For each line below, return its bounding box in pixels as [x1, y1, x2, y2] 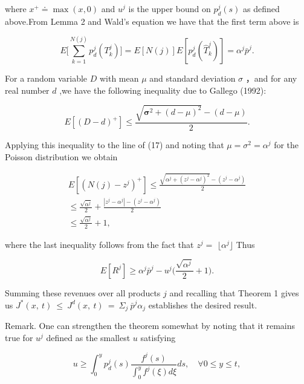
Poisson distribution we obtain [5, 150, 118, 163]
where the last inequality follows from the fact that [5, 238, 194, 250]
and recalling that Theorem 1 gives [169, 287, 299, 299]
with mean [99, 72, 139, 85]
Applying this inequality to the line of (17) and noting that [5, 138, 224, 151]
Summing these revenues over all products [5, 287, 161, 299]
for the [274, 138, 299, 151]
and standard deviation [149, 72, 236, 85]
